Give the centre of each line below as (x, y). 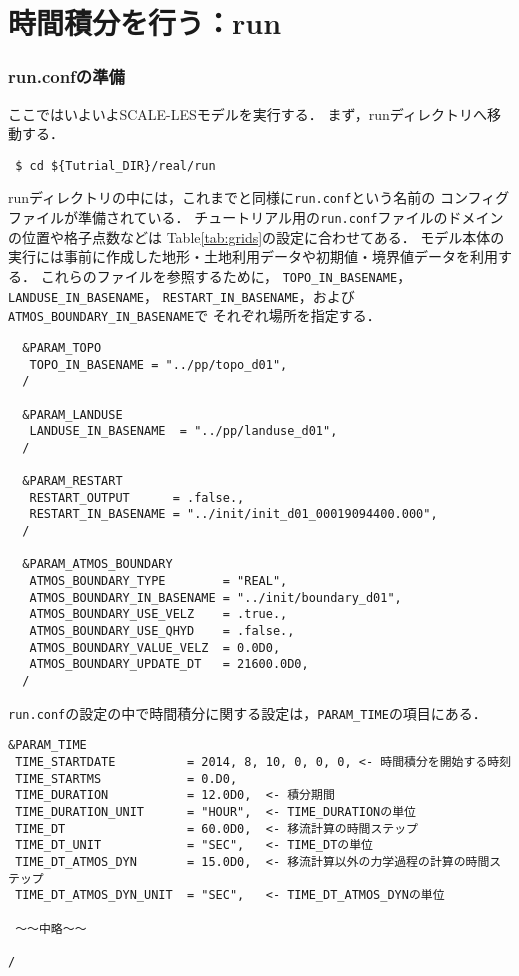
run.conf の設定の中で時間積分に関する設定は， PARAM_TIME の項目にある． (247, 712)
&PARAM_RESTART (72, 481)
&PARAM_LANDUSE (72, 414)
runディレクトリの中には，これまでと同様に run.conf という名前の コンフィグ (259, 197)
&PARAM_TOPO (62, 347)
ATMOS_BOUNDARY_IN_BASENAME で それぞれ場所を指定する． (194, 315)
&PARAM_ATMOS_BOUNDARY (97, 564)
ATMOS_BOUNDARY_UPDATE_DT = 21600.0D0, (169, 664)
